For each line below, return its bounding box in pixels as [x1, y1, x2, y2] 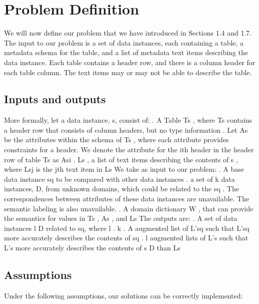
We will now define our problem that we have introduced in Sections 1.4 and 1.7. [4, 28, 252, 38]
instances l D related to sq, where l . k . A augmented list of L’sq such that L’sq [4, 222, 249, 233]
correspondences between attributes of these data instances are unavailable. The [4, 193, 249, 204]
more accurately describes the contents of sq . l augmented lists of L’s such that [4, 232, 248, 243]
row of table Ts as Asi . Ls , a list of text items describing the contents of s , [4, 154, 238, 164]
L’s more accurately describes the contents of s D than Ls [4, 242, 180, 253]
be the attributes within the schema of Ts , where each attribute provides [4, 134, 229, 145]
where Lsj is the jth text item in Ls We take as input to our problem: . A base [4, 164, 244, 174]
